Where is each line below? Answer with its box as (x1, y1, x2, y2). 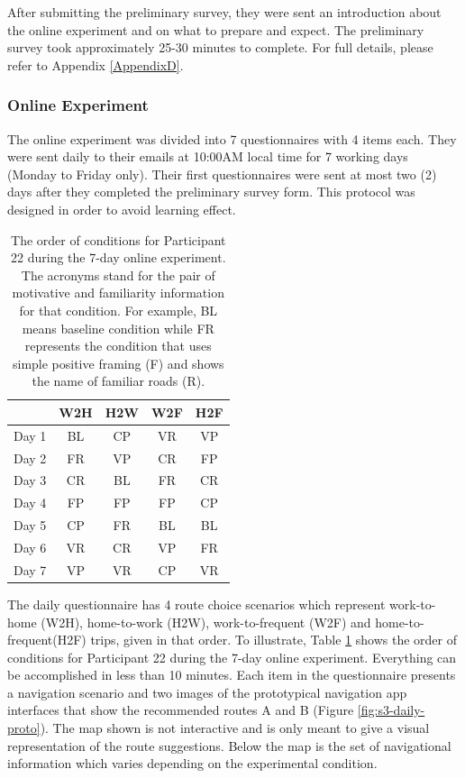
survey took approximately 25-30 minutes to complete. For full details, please (7, 38, 433, 57)
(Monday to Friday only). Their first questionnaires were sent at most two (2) (7, 164, 437, 183)
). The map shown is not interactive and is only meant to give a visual (40, 719, 430, 737)
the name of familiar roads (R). (32, 371, 205, 390)
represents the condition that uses (24, 336, 212, 355)
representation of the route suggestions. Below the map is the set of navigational (7, 736, 451, 755)
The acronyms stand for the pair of (21, 265, 215, 284)
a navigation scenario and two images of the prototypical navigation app (7, 682, 407, 701)
